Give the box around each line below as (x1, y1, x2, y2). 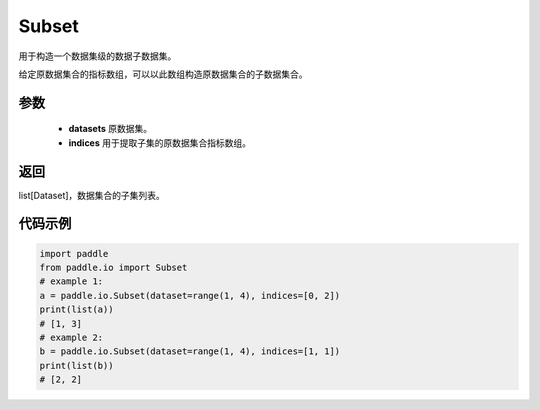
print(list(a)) (39, 304, 114, 315)
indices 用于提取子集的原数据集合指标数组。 (68, 136, 252, 149)
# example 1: (39, 276, 104, 287)
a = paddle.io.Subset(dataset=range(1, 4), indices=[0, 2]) (39, 290, 341, 301)
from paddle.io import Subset (39, 262, 188, 274)
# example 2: (39, 331, 104, 343)
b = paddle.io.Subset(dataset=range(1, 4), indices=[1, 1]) (39, 346, 341, 357)
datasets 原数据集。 (68, 123, 153, 135)
